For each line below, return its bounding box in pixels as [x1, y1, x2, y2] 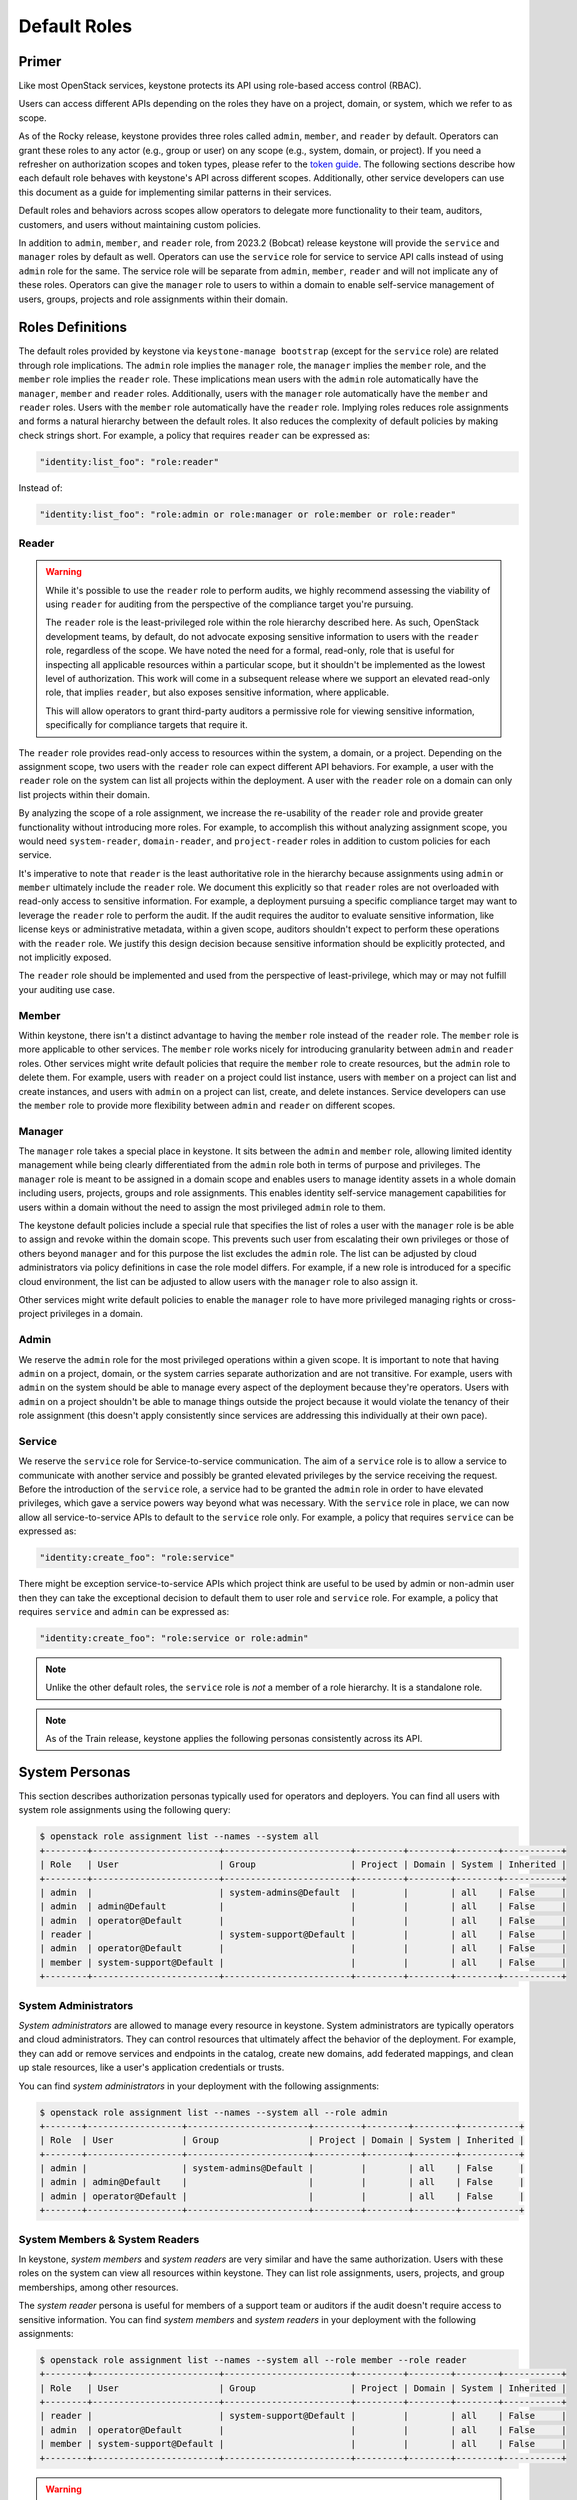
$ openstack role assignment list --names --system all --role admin [39, 2106, 388, 2118]
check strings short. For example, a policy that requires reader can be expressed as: [18, 429, 370, 441]
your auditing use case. [18, 983, 115, 995]
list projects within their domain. [18, 788, 150, 800]
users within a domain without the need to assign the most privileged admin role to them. [18, 1201, 386, 1213]
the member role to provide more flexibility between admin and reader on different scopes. [18, 1099, 396, 1111]
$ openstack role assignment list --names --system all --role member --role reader [39, 2354, 467, 2365]
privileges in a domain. [50, 1308, 144, 1320]
